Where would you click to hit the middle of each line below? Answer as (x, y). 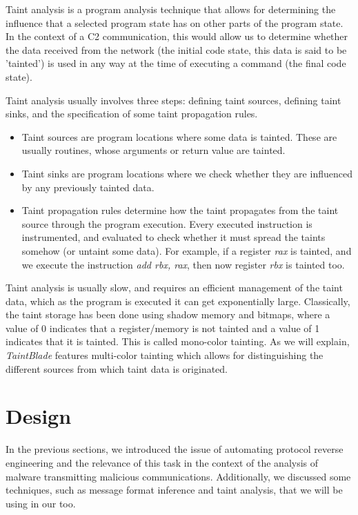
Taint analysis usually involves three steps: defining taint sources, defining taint (173, 100)
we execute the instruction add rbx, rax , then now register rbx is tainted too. (183, 264)
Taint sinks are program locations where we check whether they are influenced (187, 173)
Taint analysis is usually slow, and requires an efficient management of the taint (174, 288)
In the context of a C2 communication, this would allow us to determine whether (177, 36)
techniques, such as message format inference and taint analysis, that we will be (174, 490)
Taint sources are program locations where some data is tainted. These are (179, 136)
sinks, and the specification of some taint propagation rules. (132, 114)
